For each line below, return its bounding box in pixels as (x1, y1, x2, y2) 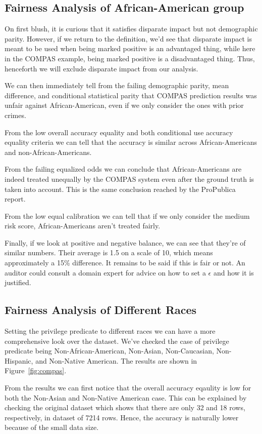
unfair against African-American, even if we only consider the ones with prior (5, 100, 244, 110)
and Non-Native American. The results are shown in (35, 355, 197, 366)
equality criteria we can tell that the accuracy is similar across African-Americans (5, 137, 257, 147)
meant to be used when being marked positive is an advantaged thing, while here (5, 43, 255, 54)
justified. (5, 277, 31, 288)
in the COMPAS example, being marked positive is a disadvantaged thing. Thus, (5, 53, 255, 63)
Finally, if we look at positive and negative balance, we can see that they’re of (5, 237, 246, 248)
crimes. (5, 109, 26, 120)
